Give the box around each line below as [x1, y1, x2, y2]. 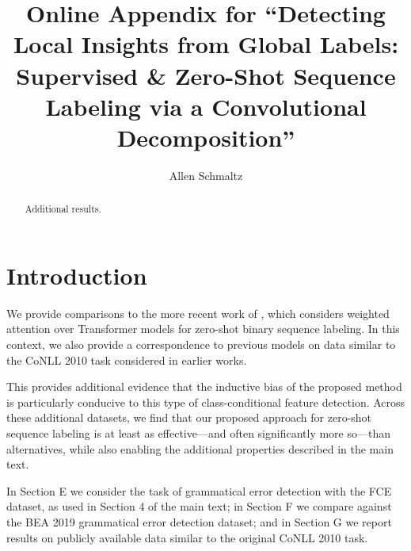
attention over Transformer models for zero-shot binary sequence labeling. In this [6, 320, 400, 337]
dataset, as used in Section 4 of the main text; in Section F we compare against [6, 498, 392, 515]
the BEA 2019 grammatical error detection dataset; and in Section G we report [6, 513, 392, 530]
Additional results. [25, 202, 101, 216]
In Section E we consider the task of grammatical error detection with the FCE [6, 482, 392, 499]
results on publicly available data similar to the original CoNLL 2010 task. [6, 529, 368, 545]
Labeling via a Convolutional [45, 90, 367, 122]
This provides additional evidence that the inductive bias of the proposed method [6, 378, 402, 395]
